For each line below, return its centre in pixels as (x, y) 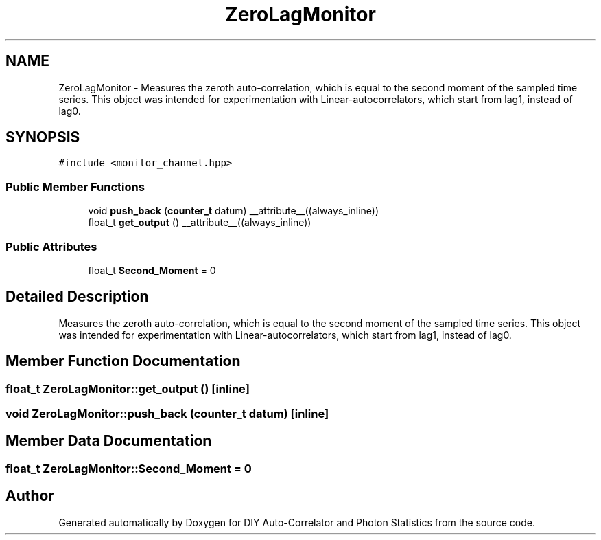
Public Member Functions (75, 187)
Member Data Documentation (109, 441)
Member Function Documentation (123, 361)
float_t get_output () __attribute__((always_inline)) (200, 223)
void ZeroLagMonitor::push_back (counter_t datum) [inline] (167, 414)
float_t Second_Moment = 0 (152, 270)
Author (30, 496)
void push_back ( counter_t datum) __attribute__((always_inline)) (234, 211)
